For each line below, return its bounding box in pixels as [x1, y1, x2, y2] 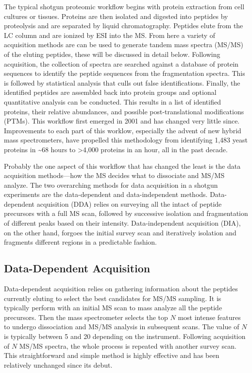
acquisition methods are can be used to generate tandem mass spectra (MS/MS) [4, 39, 243, 50]
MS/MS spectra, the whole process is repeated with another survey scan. [19, 340, 236, 351]
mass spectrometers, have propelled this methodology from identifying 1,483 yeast [4, 135, 248, 145]
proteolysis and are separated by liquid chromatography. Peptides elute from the [4, 20, 243, 31]
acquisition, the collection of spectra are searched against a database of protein [4, 58, 239, 69]
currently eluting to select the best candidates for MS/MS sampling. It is [4, 293, 221, 303]
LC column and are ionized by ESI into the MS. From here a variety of [4, 30, 216, 40]
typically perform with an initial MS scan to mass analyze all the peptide [4, 302, 222, 313]
